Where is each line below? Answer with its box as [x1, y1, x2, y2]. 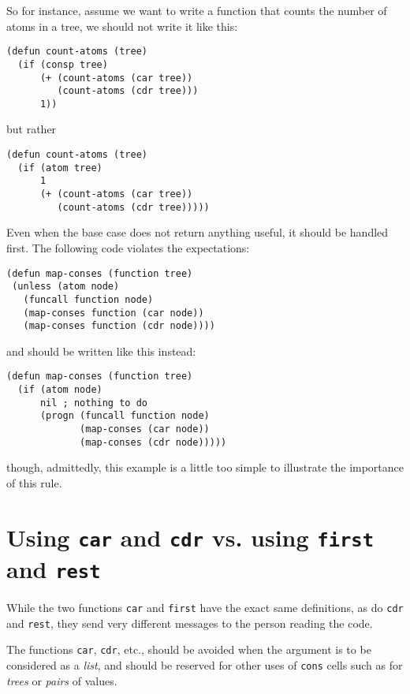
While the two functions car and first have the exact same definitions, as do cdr [6, 599, 404, 616]
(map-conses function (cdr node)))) [23, 320, 215, 332]
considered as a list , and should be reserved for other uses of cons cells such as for [6, 657, 403, 673]
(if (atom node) [17, 384, 102, 396]
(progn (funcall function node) [39, 410, 210, 422]
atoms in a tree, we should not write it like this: [6, 17, 238, 34]
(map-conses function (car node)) [23, 307, 204, 319]
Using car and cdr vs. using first [6, 520, 374, 553]
